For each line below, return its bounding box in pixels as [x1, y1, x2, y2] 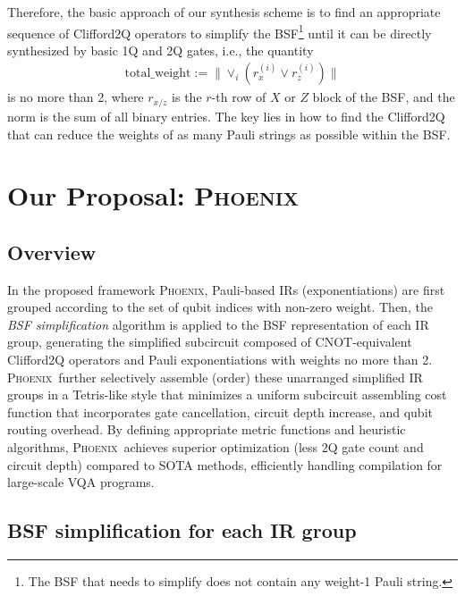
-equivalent [352, 332, 412, 351]
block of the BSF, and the [312, 88, 455, 106]
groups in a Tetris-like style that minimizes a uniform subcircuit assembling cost [7, 385, 447, 404]
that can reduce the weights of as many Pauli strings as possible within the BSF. [7, 124, 451, 143]
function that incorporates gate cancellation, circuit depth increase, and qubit [7, 402, 433, 421]
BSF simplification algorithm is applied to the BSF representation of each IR [7, 315, 429, 333]
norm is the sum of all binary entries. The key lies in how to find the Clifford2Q [7, 106, 445, 125]
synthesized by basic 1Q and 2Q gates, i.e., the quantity [7, 40, 314, 59]
